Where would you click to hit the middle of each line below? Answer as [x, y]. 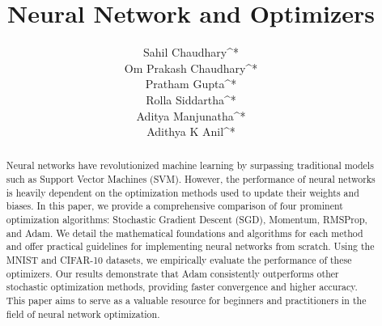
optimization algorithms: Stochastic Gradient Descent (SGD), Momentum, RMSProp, [187, 220]
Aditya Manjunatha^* [191, 115]
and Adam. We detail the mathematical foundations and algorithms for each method [185, 233]
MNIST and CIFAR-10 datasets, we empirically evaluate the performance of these [179, 260]
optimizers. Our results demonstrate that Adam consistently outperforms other [172, 273]
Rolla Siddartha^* [191, 99]
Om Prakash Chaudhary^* [191, 68]
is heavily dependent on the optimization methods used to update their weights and [183, 192]
